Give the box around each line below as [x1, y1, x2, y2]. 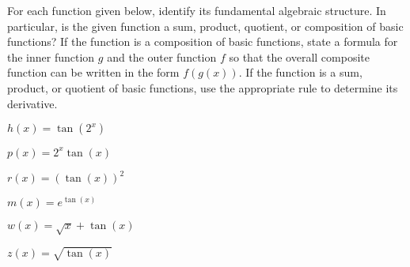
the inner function [7, 48, 95, 65]
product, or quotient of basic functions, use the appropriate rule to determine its [7, 79, 398, 96]
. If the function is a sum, [238, 64, 363, 81]
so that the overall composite [229, 48, 370, 65]
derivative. [7, 95, 58, 111]
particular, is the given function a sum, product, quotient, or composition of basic [7, 17, 404, 34]
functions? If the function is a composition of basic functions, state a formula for [7, 33, 398, 50]
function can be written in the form [7, 64, 180, 81]
